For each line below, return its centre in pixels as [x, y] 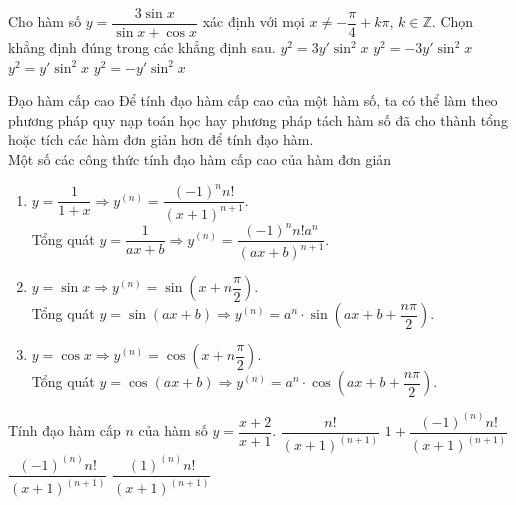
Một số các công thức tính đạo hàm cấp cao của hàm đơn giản [200, 159]
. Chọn [452, 21]
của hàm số [173, 430]
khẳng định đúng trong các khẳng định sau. [142, 47]
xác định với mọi [253, 21]
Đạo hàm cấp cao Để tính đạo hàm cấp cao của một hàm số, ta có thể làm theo [253, 100]
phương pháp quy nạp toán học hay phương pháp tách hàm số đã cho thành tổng [258, 119]
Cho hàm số [45, 21]
